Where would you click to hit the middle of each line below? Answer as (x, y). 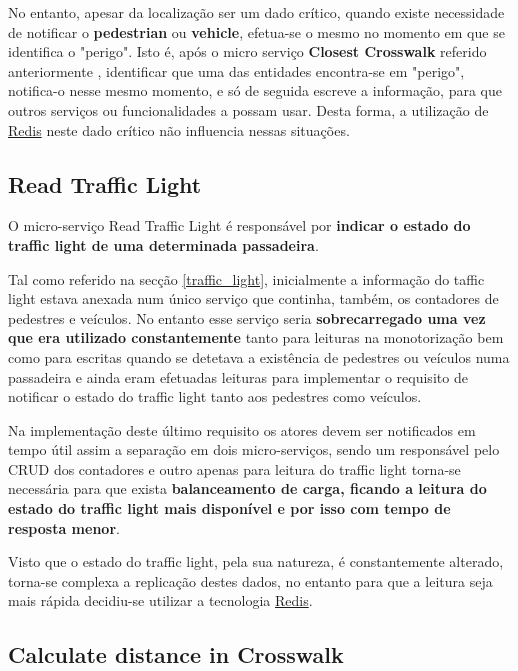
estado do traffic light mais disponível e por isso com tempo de (229, 508)
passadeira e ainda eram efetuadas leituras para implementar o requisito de (238, 376)
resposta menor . (64, 527)
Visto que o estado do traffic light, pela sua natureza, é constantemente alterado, (256, 561)
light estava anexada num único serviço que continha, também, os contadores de (253, 298)
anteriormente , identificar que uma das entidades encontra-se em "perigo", (236, 70)
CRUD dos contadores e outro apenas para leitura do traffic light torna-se (234, 468)
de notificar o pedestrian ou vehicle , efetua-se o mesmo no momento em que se (256, 31)
